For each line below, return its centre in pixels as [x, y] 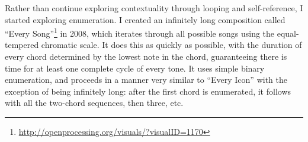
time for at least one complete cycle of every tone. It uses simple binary [135, 68]
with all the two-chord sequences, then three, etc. [94, 103]
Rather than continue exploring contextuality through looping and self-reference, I [154, 8]
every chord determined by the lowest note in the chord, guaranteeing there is [146, 57]
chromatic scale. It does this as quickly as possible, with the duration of [171, 45]
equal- [288, 33]
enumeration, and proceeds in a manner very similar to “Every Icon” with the [146, 80]
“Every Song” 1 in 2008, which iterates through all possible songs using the [140, 32]
